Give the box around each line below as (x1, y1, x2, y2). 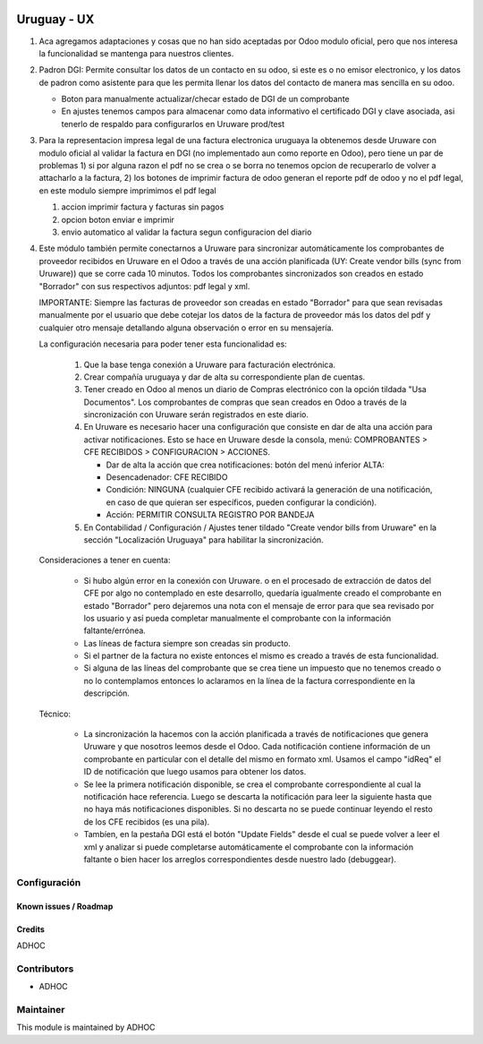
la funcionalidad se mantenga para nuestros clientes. (38, 47, 234, 58)
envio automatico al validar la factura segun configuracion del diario (61, 227, 312, 237)
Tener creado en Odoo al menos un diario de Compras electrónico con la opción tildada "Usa (83, 384, 427, 395)
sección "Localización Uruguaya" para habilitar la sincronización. (83, 534, 324, 545)
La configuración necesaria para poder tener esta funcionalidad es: (38, 338, 288, 349)
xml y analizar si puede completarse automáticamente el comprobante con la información (83, 842, 414, 852)
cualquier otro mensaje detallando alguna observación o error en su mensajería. (38, 322, 335, 333)
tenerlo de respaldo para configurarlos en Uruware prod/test (61, 118, 285, 129)
